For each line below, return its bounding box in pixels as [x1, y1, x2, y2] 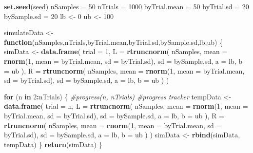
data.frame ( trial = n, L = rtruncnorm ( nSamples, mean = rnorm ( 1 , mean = [4, 101, 248, 111]
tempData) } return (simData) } [4, 139, 102, 149]
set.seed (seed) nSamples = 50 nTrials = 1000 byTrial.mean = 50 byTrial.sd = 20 [4, 1, 249, 11]
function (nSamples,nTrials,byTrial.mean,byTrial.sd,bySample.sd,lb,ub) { [4, 37, 223, 47]
